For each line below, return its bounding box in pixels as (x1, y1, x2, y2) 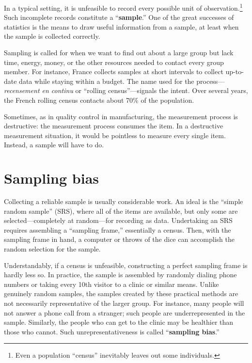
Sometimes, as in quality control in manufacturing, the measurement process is (4, 111, 238, 121)
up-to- (225, 66, 244, 77)
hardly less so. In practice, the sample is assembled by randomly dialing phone (4, 269, 237, 280)
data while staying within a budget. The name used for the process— (19, 76, 225, 86)
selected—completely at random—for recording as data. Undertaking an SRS (4, 215, 233, 225)
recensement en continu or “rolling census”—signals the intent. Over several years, (4, 85, 248, 95)
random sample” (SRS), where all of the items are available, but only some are (4, 205, 238, 216)
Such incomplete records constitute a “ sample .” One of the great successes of (4, 12, 234, 22)
